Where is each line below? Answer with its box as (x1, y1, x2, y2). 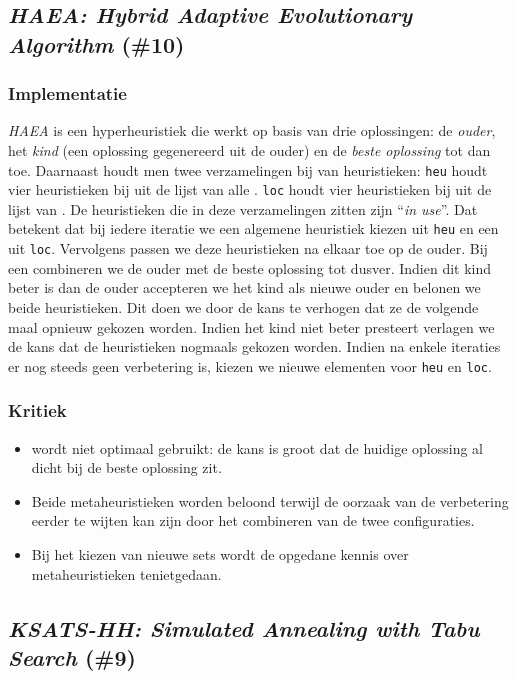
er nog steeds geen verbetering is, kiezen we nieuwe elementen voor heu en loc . (8, 355, 492, 376)
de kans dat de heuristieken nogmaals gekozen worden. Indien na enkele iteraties (8, 336, 501, 357)
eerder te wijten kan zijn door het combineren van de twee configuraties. (31, 510, 475, 531)
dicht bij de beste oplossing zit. (31, 457, 222, 478)
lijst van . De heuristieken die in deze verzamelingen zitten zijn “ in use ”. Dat (8, 198, 478, 219)
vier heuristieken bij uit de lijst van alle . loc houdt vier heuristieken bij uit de (8, 179, 492, 200)
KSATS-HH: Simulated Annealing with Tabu (8, 612, 480, 643)
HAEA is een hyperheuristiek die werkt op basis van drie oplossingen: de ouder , (8, 120, 496, 141)
